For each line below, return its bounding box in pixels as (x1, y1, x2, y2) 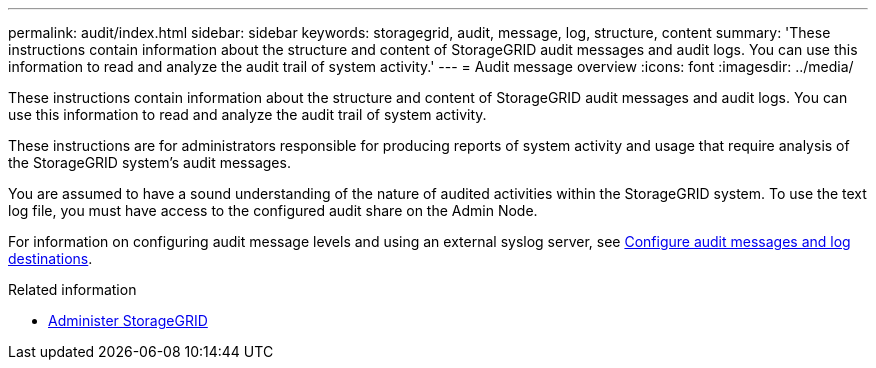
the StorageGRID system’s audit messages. (8, 154, 291, 171)
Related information (8, 281, 137, 298)
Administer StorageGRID (48, 312, 208, 329)
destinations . (8, 250, 93, 267)
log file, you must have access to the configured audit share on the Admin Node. (8, 202, 538, 219)
